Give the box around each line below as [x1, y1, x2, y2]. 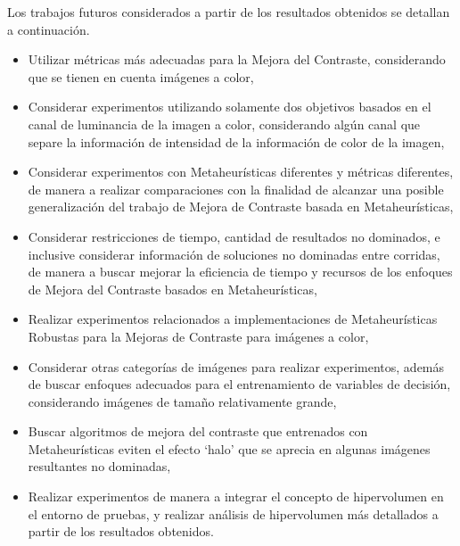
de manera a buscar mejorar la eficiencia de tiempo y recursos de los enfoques [28, 262, 453, 281]
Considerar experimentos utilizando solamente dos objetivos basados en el [28, 97, 431, 116]
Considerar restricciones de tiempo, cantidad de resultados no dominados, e [28, 227, 440, 245]
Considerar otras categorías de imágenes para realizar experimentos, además [28, 357, 445, 376]
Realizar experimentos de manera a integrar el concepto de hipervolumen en [28, 487, 444, 506]
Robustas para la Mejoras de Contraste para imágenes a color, [28, 327, 369, 345]
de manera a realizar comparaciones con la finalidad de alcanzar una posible [28, 179, 444, 198]
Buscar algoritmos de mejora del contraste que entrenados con [28, 422, 368, 441]
